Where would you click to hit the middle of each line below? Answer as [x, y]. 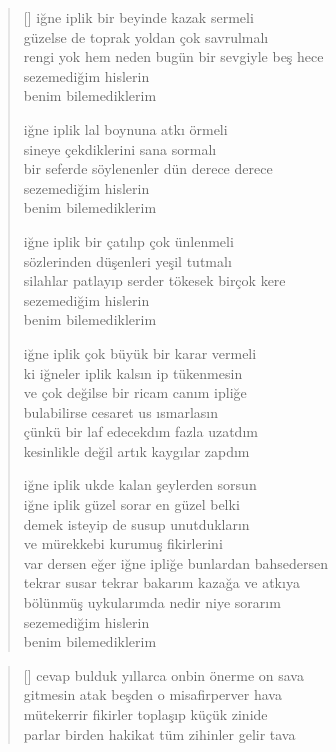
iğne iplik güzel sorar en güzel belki [131, 504]
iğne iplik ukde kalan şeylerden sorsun [140, 484]
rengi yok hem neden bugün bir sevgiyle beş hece [173, 56]
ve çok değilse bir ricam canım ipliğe [135, 392]
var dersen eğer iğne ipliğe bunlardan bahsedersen [175, 562]
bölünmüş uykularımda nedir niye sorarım [152, 602]
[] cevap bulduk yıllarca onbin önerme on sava [163, 674]
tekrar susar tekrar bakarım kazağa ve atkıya [161, 582]
